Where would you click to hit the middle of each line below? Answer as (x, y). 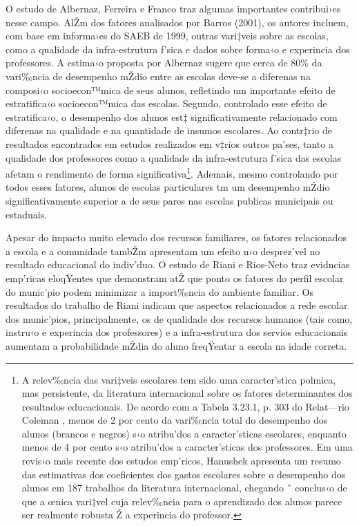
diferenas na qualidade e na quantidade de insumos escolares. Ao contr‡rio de (169, 130)
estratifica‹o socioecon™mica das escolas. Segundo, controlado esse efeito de (166, 103)
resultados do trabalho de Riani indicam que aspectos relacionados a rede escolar (177, 305)
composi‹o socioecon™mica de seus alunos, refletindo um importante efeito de (171, 90)
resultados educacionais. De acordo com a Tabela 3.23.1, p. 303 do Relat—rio (185, 406)
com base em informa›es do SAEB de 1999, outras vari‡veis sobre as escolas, (167, 36)
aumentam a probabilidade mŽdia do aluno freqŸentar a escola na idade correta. (176, 345)
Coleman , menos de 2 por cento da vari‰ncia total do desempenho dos (175, 420)
